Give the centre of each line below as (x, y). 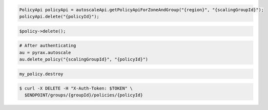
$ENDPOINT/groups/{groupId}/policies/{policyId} (84, 95)
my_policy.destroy (41, 74)
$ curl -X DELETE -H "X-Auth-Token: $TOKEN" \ (76, 88)
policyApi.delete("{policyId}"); (59, 16)
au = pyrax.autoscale (45, 52)
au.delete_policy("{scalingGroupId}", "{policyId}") (84, 59)
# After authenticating (48, 46)
